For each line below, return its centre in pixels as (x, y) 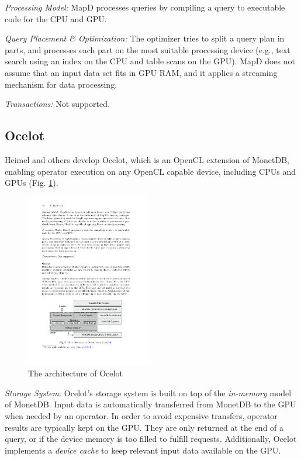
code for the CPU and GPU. (56, 18)
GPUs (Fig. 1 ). (32, 183)
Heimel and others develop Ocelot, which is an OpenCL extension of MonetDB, (147, 159)
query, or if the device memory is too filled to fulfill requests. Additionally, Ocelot (151, 439)
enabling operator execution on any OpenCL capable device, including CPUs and (150, 171)
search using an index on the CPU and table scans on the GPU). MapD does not (150, 61)
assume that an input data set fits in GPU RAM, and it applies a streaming (141, 72)
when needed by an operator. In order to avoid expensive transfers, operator (141, 416)
